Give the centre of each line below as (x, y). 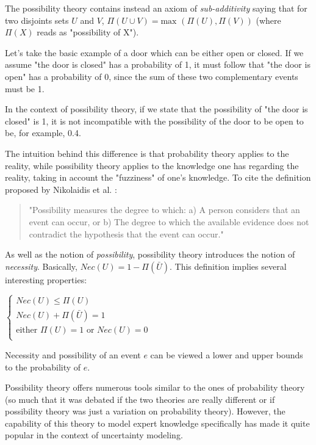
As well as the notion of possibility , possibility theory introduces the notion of (150, 254)
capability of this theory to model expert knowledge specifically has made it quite (157, 423)
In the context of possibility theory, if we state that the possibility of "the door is (156, 109)
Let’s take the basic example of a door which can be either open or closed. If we (154, 52)
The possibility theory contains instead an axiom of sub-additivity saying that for (156, 8)
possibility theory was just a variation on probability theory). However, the (145, 411)
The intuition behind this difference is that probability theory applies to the (147, 153)
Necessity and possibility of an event (73, 354)
